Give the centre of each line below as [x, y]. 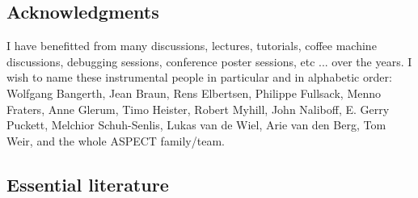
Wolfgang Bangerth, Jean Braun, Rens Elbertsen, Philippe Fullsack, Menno [194, 93]
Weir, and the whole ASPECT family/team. [116, 140]
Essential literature [88, 184]
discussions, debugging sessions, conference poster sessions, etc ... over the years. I [209, 61]
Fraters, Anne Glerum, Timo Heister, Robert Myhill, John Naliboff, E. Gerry [198, 109]
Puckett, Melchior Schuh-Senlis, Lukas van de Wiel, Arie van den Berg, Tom [196, 125]
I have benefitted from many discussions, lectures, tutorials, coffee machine [192, 46]
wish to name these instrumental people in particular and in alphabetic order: [199, 77]
